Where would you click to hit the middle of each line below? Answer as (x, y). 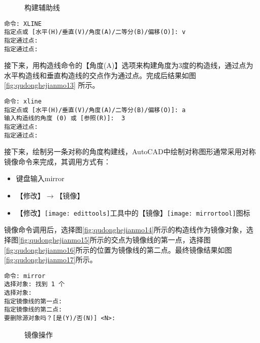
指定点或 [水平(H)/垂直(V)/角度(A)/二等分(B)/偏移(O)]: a (95, 110)
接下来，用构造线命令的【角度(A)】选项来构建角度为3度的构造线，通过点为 (129, 65)
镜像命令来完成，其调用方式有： (57, 161)
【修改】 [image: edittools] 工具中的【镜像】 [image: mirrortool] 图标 (133, 212)
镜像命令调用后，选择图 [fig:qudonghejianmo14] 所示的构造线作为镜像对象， (125, 230)
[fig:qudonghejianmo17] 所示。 (51, 260)
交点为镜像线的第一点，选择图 (161, 239)
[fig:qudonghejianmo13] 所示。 (52, 85)
